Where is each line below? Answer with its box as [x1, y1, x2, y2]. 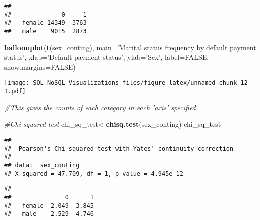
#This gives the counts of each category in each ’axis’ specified [4, 102, 196, 112]
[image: [4, 79, 30, 87]
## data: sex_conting [4, 161, 80, 169]
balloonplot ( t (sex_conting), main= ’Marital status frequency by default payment [4, 42, 256, 52]
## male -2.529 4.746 [4, 210, 94, 218]
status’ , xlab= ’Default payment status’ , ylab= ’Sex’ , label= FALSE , [4, 52, 209, 62]
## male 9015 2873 [4, 27, 87, 35]
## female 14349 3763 [4, 19, 87, 27]
